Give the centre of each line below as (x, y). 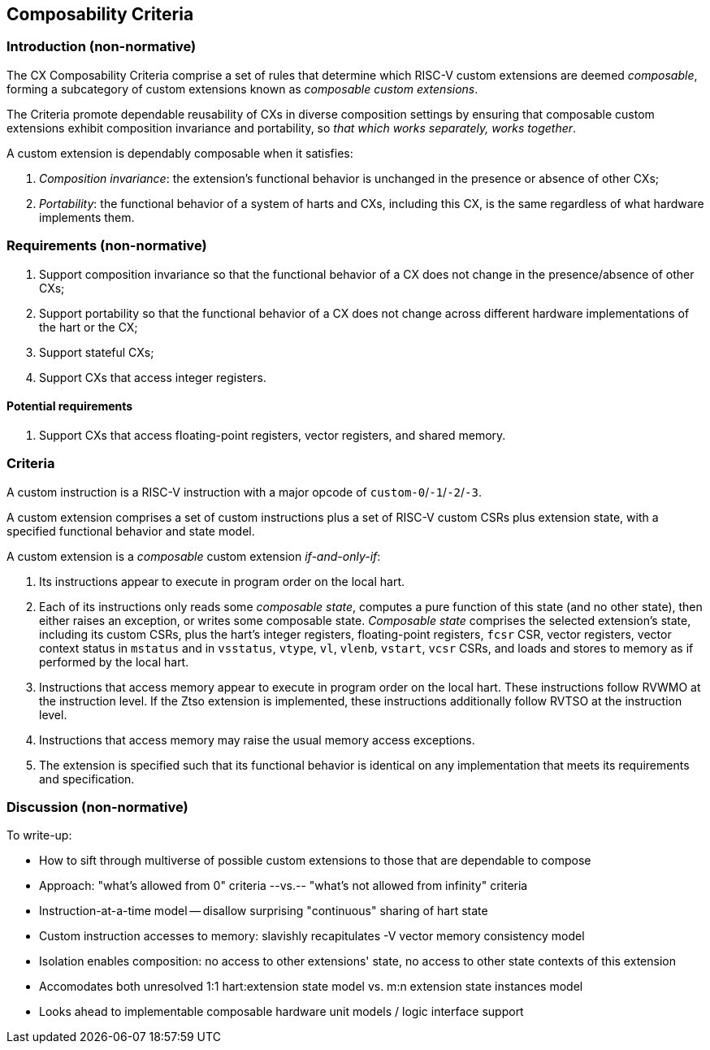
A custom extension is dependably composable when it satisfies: (180, 153)
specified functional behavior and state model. (131, 531)
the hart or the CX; (89, 327)
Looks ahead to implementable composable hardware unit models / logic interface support (281, 1012)
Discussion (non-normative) (97, 807)
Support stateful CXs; (97, 352)
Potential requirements (70, 406)
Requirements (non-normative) (107, 246)
